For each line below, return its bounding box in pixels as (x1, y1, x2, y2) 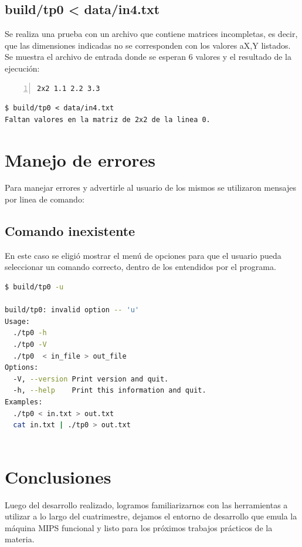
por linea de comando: (5, 193, 84, 205)
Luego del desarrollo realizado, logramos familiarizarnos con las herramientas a (5, 498, 288, 511)
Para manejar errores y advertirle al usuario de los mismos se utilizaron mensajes (5, 181, 296, 194)
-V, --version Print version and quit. (13, 374, 169, 383)
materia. (5, 533, 35, 545)
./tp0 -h (13, 329, 47, 337)
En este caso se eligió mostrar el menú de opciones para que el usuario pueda (5, 249, 281, 261)
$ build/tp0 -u (5, 283, 64, 292)
